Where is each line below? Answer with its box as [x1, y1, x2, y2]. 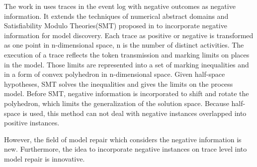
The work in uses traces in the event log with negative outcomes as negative [4, 1, 236, 11]
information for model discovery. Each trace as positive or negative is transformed [4, 30, 254, 40]
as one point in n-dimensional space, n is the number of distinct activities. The [4, 40, 244, 50]
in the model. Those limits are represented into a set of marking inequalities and [4, 59, 249, 69]
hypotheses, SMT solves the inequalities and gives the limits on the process [4, 78, 233, 89]
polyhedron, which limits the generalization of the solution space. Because [4, 98, 229, 108]
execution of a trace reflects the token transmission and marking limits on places [4, 49, 250, 59]
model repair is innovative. [4, 153, 85, 164]
